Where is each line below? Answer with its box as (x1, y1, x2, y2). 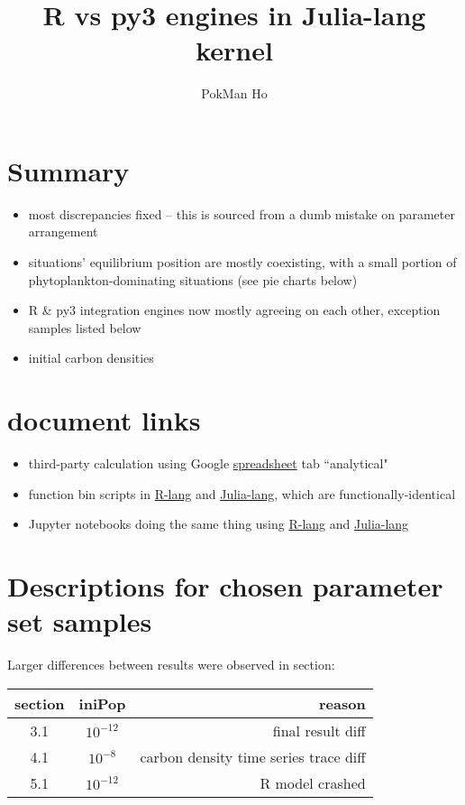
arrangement (28, 222, 98, 241)
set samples (7, 603, 152, 640)
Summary (7, 152, 130, 189)
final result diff (272, 719, 366, 741)
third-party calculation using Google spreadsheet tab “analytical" (28, 454, 388, 473)
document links (7, 402, 201, 439)
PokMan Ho (201, 84, 268, 103)
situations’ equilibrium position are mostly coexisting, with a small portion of (28, 253, 457, 272)
